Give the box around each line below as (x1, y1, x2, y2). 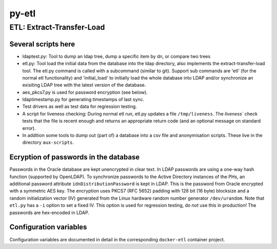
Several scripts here (9, 40, 75, 48)
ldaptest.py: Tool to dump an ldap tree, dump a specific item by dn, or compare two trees (22, 53, 211, 59)
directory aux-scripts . (22, 139, 74, 146)
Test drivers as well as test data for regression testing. (22, 103, 137, 110)
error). (22, 125, 36, 131)
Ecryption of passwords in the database (9, 153, 140, 162)
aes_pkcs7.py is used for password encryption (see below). (22, 89, 148, 95)
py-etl (9, 8, 36, 19)
